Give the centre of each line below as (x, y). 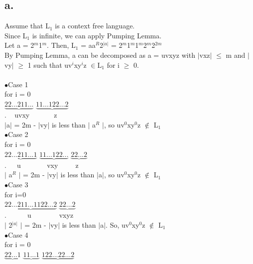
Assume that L (27, 26)
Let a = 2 (19, 45)
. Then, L (61, 45)
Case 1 (18, 84)
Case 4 (18, 234)
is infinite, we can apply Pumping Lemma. (97, 35)
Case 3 (18, 184)
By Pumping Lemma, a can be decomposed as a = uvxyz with (100, 55)
